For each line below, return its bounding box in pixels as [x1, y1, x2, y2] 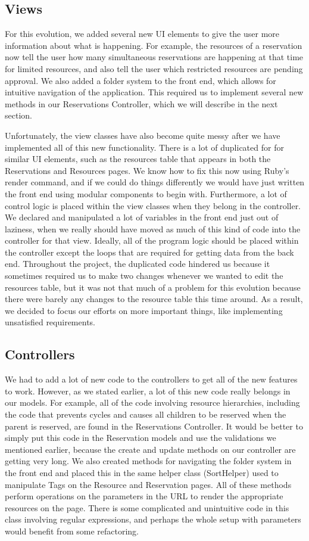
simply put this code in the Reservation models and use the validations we [5, 431, 276, 444]
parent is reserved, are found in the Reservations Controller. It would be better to [5, 419, 303, 432]
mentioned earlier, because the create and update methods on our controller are [5, 443, 296, 455]
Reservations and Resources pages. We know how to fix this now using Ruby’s [5, 164, 289, 176]
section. [5, 109, 32, 122]
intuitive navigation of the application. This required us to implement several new [5, 86, 304, 98]
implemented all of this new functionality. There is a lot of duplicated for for [5, 141, 284, 153]
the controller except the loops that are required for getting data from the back [5, 245, 294, 258]
